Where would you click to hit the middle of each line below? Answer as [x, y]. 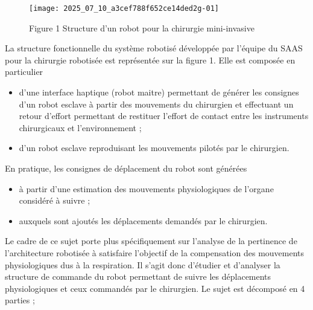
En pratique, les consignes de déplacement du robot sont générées [126, 168]
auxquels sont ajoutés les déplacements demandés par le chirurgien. [143, 220]
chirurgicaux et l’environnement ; [80, 127]
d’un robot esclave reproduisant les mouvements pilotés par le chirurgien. [154, 148]
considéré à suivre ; [55, 200]
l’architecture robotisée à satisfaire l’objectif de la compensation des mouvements [155, 252]
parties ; [20, 300]
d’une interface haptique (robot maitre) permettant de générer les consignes [159, 92]
